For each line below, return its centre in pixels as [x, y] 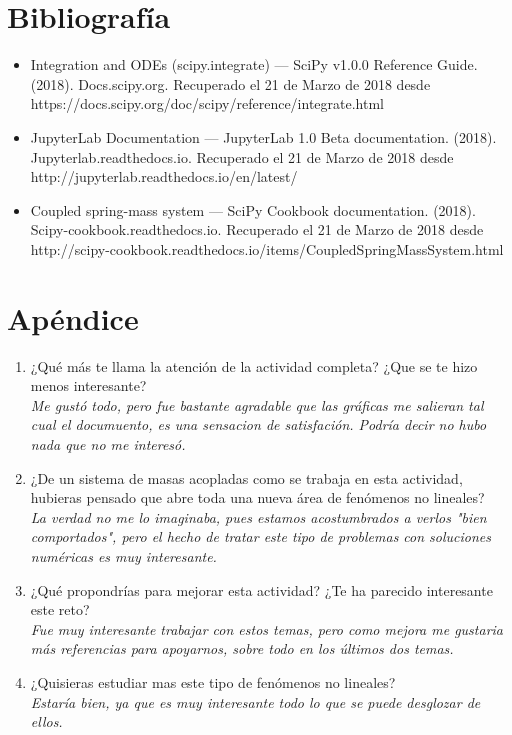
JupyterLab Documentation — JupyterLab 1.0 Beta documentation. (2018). [263, 136]
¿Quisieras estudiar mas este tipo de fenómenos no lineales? [213, 681]
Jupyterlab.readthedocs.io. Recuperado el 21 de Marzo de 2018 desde [242, 156]
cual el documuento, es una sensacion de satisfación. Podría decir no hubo [258, 424]
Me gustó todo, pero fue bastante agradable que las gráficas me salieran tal [257, 404]
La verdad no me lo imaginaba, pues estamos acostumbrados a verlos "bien [258, 516]
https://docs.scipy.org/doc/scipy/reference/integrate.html [207, 103]
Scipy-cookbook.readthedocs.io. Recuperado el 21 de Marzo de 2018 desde [257, 229]
